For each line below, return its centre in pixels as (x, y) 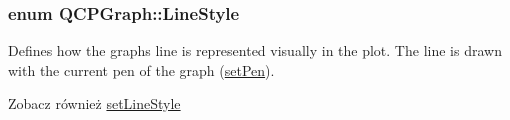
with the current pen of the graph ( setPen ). (141, 69)
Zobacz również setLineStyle (94, 103)
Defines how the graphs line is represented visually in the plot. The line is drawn (255, 50)
